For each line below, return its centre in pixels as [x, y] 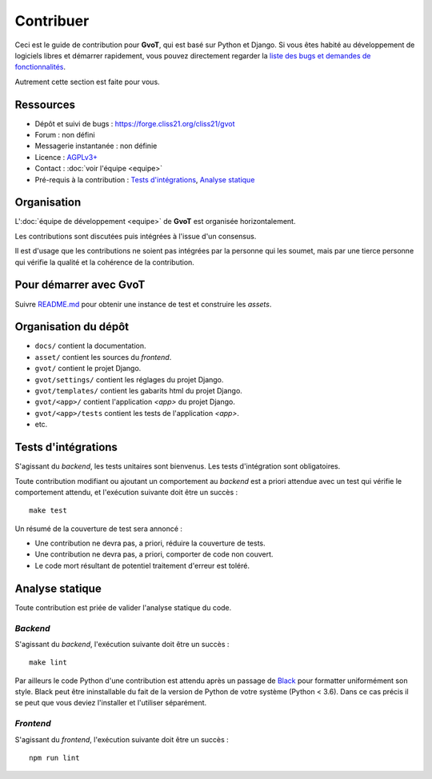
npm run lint [54, 757]
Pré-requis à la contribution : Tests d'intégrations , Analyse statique [145, 179]
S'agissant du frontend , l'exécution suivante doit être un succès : [122, 739]
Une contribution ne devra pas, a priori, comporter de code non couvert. [154, 554]
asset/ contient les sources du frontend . [103, 357]
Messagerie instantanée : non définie [96, 146]
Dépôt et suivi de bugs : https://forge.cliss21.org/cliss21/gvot [135, 123]
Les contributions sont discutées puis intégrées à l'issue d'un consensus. [136, 236]
